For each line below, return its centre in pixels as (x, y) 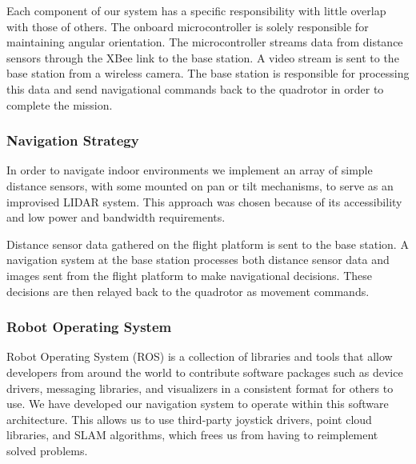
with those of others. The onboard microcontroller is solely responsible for (188, 26)
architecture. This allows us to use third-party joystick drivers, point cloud (189, 419)
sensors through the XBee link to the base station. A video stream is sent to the (203, 57)
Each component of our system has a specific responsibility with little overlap (196, 10)
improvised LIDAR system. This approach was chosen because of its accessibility (204, 201)
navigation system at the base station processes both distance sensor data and (198, 260)
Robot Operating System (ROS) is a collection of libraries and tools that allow (200, 356)
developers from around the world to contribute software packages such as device (205, 372)
